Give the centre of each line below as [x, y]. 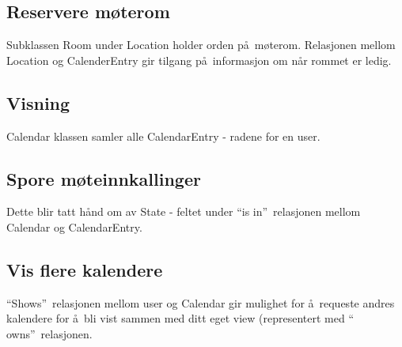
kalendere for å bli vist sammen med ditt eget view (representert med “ [180, 318]
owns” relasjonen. [49, 333]
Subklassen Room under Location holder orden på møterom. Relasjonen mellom [201, 45]
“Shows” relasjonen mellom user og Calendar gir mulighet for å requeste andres [201, 302]
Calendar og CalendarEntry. [74, 226]
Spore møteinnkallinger [104, 178]
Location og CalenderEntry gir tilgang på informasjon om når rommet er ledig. [199, 60]
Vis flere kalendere [85, 269]
